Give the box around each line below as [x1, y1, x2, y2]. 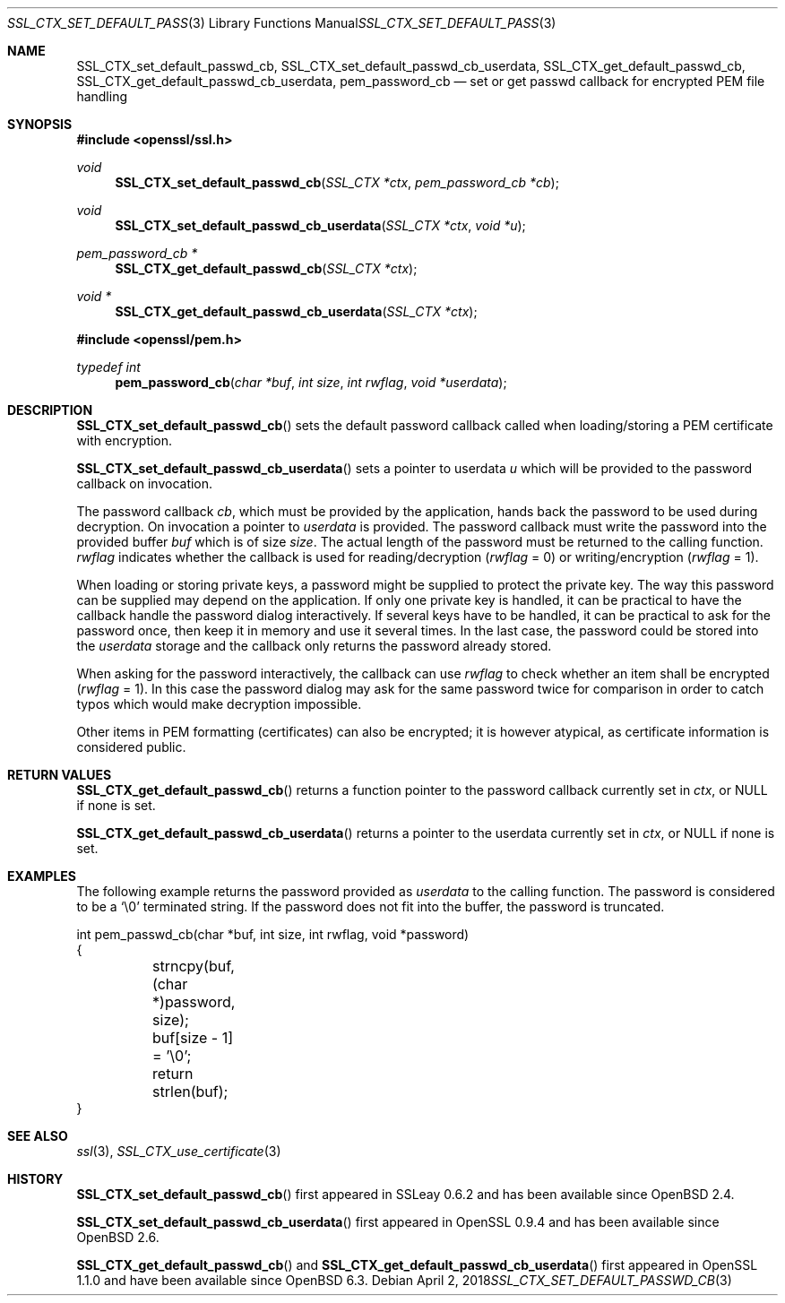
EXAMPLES [7, 868, 76, 884]
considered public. [76, 739, 186, 755]
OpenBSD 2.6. [76, 1230, 160, 1245]
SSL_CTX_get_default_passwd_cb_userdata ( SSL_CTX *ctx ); [115, 304, 478, 319]
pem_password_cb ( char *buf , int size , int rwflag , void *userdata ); [115, 375, 507, 390]
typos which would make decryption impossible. [76, 696, 362, 712]
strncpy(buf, [152, 957, 235, 975]
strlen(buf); [152, 1083, 229, 1100]
